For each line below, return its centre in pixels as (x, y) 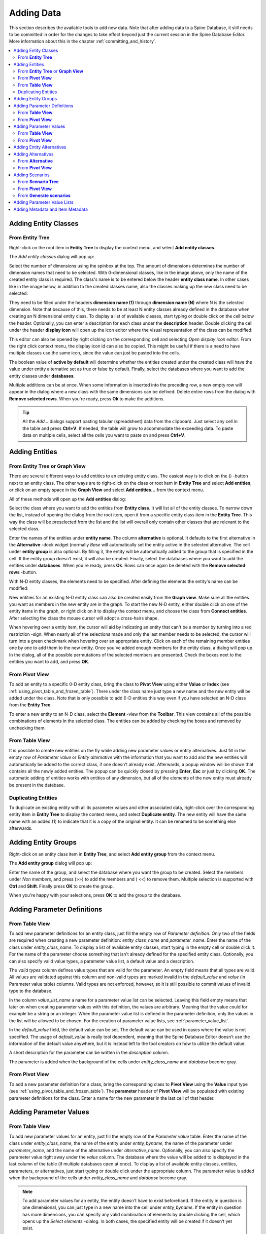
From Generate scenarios (44, 195)
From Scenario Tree (38, 182)
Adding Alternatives (33, 154)
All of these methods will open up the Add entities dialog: (67, 499)
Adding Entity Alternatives (40, 147)
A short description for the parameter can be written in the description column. (89, 1053)
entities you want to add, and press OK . (49, 662)
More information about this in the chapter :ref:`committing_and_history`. (83, 41)
